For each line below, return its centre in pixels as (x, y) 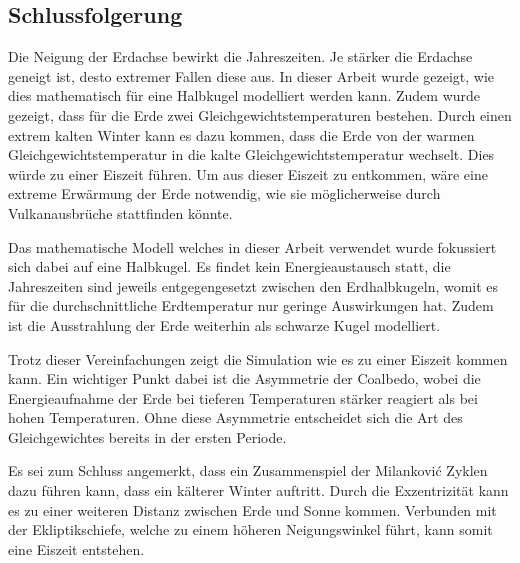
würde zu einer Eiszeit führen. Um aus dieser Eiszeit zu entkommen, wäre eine (248, 173)
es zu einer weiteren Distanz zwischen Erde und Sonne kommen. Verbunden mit (252, 509)
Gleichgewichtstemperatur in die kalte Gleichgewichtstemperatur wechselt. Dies (251, 154)
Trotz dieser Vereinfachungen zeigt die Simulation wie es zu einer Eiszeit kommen (258, 358)
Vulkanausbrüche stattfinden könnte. (120, 212)
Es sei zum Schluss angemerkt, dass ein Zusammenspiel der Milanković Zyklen (248, 470)
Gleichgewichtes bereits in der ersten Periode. (147, 436)
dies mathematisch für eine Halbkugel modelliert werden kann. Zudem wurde (244, 95)
